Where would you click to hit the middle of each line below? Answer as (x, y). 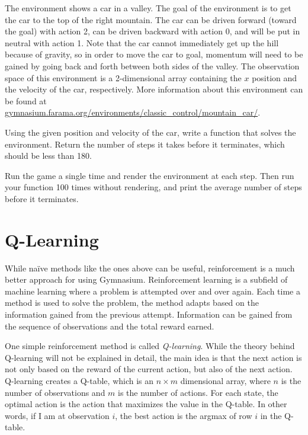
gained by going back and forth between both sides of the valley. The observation (152, 65)
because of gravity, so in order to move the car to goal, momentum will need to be (154, 54)
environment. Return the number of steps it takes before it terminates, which (145, 144)
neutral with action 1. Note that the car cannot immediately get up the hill (142, 42)
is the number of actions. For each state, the (198, 392)
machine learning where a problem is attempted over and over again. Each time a (153, 291)
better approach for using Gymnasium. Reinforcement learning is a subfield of (146, 279)
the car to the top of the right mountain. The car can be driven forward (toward (151, 19)
